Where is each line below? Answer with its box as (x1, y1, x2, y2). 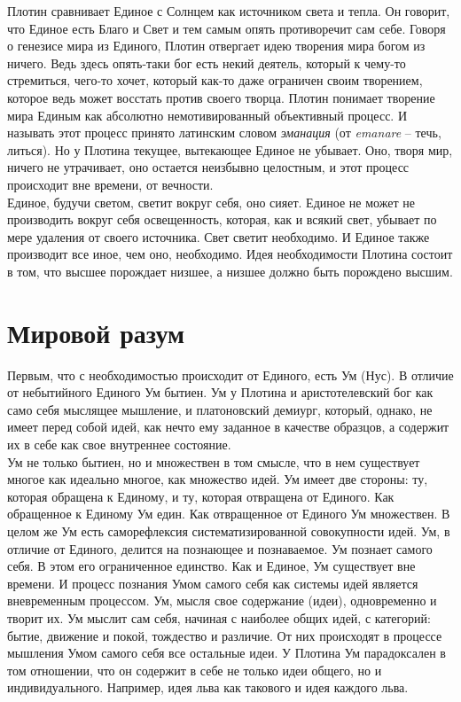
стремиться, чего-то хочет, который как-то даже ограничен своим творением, (7, 71, 423, 90)
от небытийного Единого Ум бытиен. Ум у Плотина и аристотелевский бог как (7, 383, 434, 402)
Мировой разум (7, 314, 185, 350)
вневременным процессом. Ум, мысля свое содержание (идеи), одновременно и (7, 591, 437, 610)
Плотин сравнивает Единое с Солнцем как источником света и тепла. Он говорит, (7, 2, 450, 19)
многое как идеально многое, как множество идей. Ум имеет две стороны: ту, (7, 470, 428, 488)
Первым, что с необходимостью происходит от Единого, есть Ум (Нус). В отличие (7, 365, 454, 384)
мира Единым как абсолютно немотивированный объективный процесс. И (7, 105, 408, 124)
